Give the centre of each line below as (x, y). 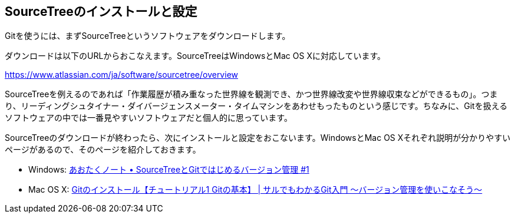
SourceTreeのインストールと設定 (101, 11)
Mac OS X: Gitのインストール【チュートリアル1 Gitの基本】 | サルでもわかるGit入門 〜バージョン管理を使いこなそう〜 (255, 190)
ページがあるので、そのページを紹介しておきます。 (103, 150)
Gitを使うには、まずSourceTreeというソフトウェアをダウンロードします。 (148, 36)
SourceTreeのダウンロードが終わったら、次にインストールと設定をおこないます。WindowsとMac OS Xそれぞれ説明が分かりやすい (258, 138)
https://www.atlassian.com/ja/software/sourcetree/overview (121, 75)
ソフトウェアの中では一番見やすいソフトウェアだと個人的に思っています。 (148, 118)
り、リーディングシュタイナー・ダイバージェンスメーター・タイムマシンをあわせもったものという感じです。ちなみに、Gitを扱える (256, 106)
